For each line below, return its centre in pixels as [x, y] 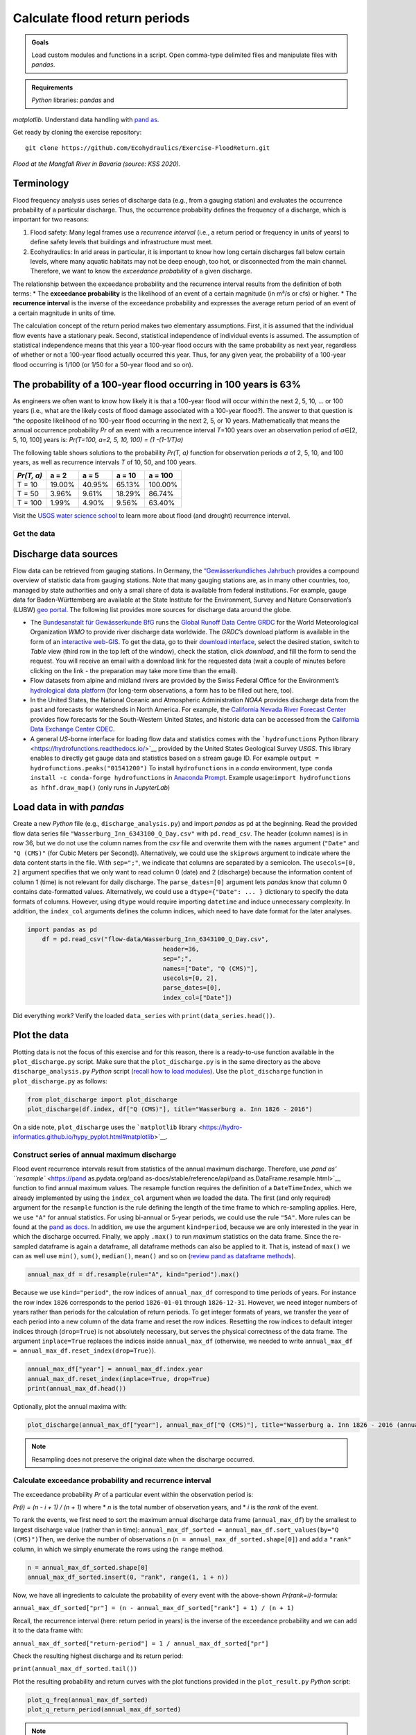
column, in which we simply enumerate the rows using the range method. [119, 1549]
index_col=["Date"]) [197, 997]
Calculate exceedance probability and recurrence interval [112, 1480]
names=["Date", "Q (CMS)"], [210, 968]
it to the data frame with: [48, 1630]
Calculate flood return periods [101, 18]
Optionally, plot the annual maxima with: [70, 1407]
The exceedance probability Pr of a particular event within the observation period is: [133, 1494]
